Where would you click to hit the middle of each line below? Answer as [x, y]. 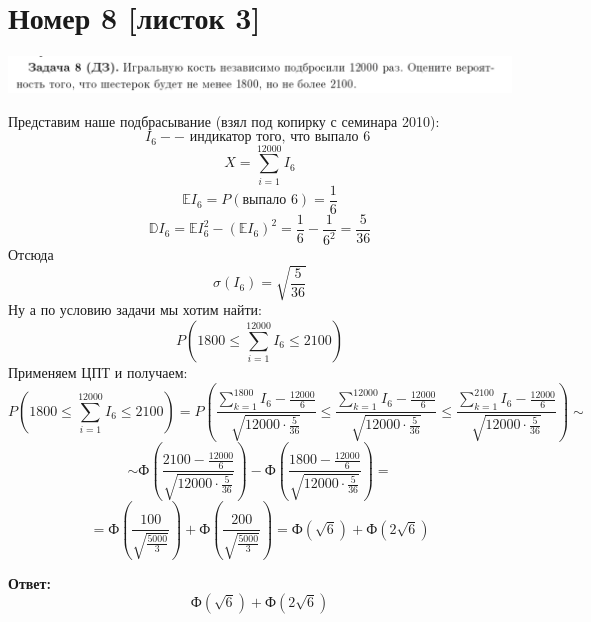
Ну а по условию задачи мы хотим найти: [135, 309]
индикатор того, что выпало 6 [280, 137]
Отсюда [31, 254]
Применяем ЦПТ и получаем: [98, 372]
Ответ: [29, 582]
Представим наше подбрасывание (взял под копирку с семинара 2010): [224, 120]
